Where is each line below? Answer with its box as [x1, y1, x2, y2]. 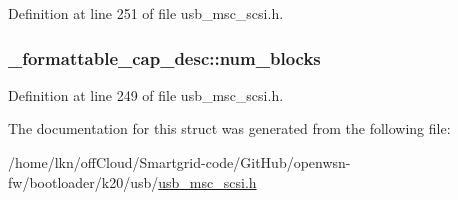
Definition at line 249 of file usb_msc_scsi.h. [8, 84, 284, 105]
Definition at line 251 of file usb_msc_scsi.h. [8, 3, 284, 23]
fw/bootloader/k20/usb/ [8, 171, 159, 192]
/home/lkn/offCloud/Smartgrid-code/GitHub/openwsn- [8, 152, 351, 172]
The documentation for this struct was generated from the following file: [8, 118, 451, 139]
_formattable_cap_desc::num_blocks [8, 45, 321, 70]
